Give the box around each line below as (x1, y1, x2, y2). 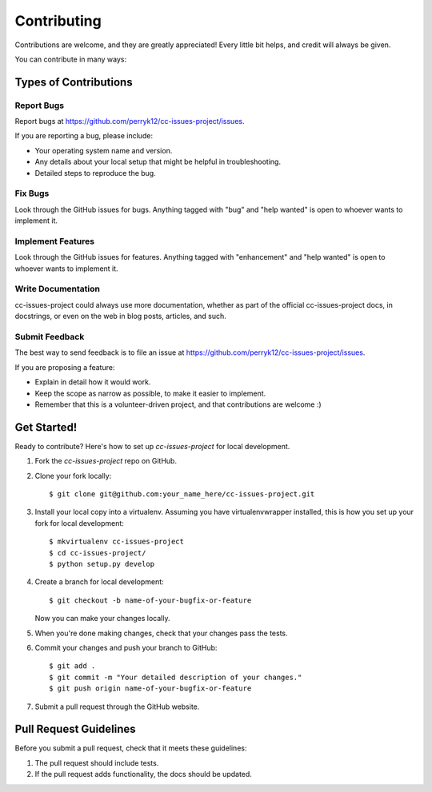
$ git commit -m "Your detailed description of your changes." (49, 672, 302, 682)
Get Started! (14, 420, 78, 434)
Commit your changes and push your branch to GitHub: (34, 643, 218, 652)
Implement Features (14, 236, 95, 247)
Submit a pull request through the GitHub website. (34, 702, 200, 711)
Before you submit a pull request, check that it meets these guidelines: (14, 743, 247, 753)
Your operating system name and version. (34, 145, 173, 155)
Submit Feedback (14, 332, 85, 343)
